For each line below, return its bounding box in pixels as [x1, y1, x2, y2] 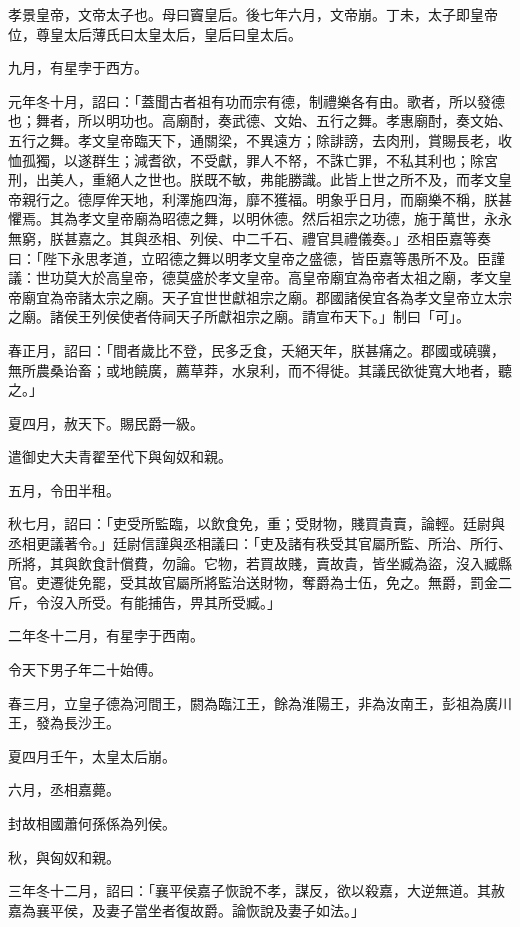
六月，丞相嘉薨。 [8, 779, 120, 800]
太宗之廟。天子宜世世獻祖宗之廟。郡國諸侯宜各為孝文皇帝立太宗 [91, 286, 512, 307]
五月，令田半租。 [8, 479, 120, 500]
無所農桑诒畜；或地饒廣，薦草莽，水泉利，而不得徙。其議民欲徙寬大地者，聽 [8, 359, 512, 380]
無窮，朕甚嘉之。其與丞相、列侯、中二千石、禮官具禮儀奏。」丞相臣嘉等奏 [8, 227, 491, 248]
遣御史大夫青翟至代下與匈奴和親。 [8, 446, 232, 467]
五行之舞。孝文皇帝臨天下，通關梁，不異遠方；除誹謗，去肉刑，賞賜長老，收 [8, 129, 512, 150]
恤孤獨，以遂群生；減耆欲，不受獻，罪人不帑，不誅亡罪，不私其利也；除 [8, 149, 484, 170]
